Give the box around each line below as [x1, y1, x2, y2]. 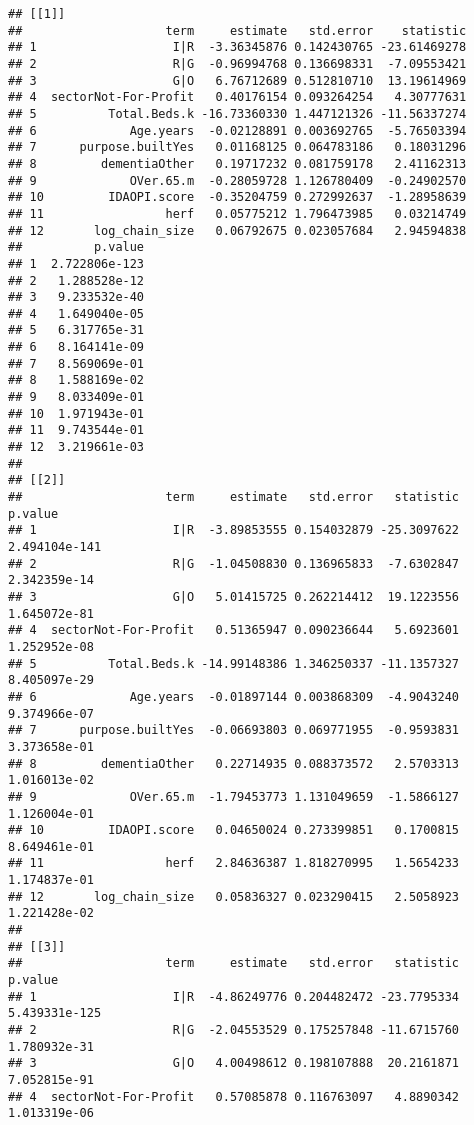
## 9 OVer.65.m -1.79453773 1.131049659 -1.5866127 [8, 789, 460, 804]
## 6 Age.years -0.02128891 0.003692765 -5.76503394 [8, 123, 467, 138]
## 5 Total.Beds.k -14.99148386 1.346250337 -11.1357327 [8, 656, 460, 671]
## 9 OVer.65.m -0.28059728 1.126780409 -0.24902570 [8, 173, 467, 188]
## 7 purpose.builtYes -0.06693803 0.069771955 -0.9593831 [8, 723, 460, 738]
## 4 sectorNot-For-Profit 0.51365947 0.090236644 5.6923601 [8, 623, 460, 638]
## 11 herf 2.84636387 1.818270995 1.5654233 [8, 856, 460, 871]
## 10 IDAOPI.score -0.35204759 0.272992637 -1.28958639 [8, 190, 467, 205]
